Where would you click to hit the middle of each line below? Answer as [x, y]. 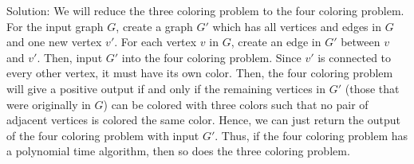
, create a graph [154, 26]
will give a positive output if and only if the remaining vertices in [166, 88]
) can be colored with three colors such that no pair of [236, 104]
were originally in [49, 104]
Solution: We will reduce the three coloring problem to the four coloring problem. [205, 10]
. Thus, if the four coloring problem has [311, 135]
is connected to [355, 57]
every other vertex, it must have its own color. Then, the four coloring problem [200, 73]
